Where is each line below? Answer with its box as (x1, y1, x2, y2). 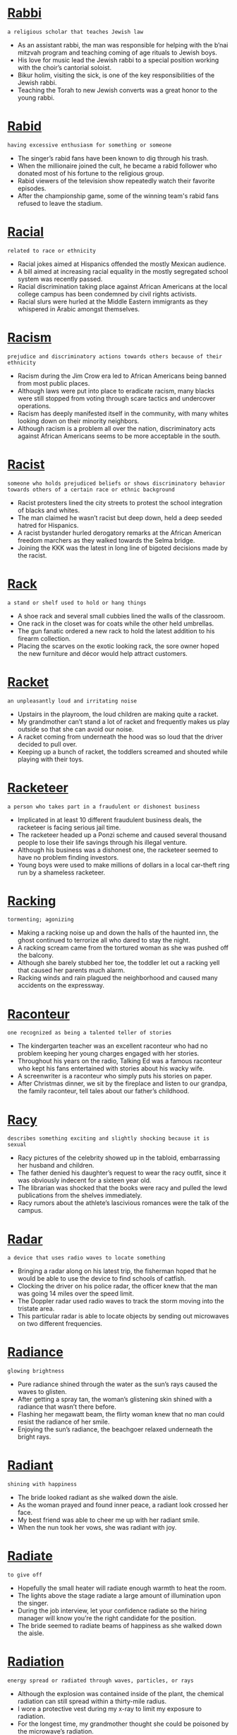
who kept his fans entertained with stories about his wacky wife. (17, 1064, 205, 1073)
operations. (17, 401, 51, 410)
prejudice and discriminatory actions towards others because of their (7, 352, 222, 360)
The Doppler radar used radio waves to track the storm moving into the (17, 1297, 224, 1305)
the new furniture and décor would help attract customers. (17, 649, 188, 657)
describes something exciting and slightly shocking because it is (7, 1135, 210, 1142)
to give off (7, 1572, 42, 1579)
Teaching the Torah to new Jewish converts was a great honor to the (17, 86, 218, 94)
